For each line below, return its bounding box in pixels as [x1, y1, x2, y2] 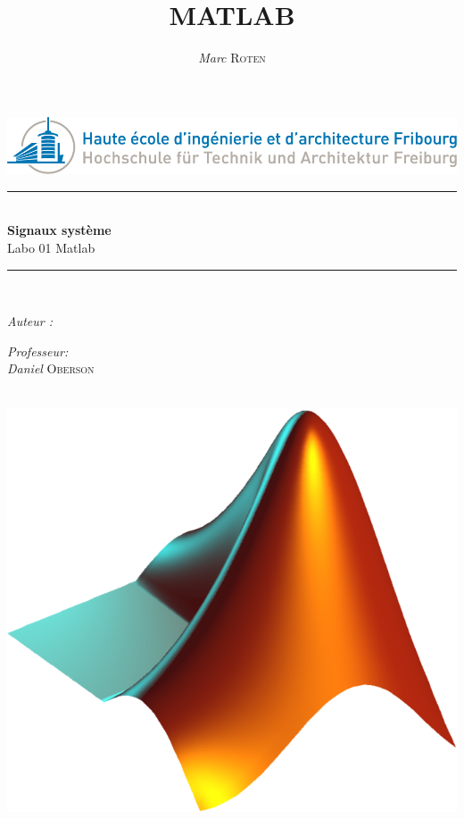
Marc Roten [198, 48, 266, 67]
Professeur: [7, 341, 69, 360]
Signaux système [7, 221, 112, 239]
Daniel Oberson [7, 359, 95, 378]
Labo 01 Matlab [7, 238, 95, 256]
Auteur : [7, 312, 54, 330]
